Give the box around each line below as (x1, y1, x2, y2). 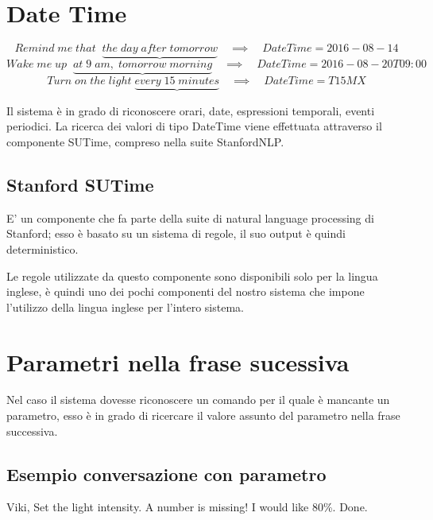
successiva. (6, 422, 58, 439)
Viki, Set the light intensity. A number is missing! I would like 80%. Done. (6, 499, 368, 515)
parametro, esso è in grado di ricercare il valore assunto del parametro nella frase (6, 407, 400, 424)
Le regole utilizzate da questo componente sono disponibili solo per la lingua (6, 267, 378, 284)
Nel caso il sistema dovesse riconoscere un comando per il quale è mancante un (6, 391, 390, 408)
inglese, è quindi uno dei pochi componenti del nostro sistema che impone (6, 283, 365, 300)
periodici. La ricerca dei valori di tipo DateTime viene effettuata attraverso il (6, 118, 382, 134)
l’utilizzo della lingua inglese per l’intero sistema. (6, 298, 244, 315)
